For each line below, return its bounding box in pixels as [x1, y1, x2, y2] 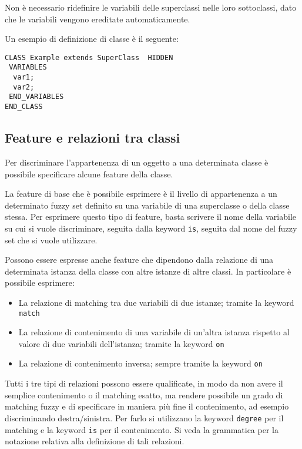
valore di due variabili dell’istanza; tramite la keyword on [18, 337, 224, 349]
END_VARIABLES [9, 93, 64, 101]
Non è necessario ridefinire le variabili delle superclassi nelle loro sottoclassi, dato [5, 1, 297, 13]
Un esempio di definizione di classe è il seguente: [5, 32, 179, 45]
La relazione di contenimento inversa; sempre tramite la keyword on [18, 357, 263, 369]
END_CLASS [5, 103, 43, 111]
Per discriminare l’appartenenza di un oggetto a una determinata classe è [5, 156, 269, 168]
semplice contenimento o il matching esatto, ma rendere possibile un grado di [5, 388, 283, 401]
